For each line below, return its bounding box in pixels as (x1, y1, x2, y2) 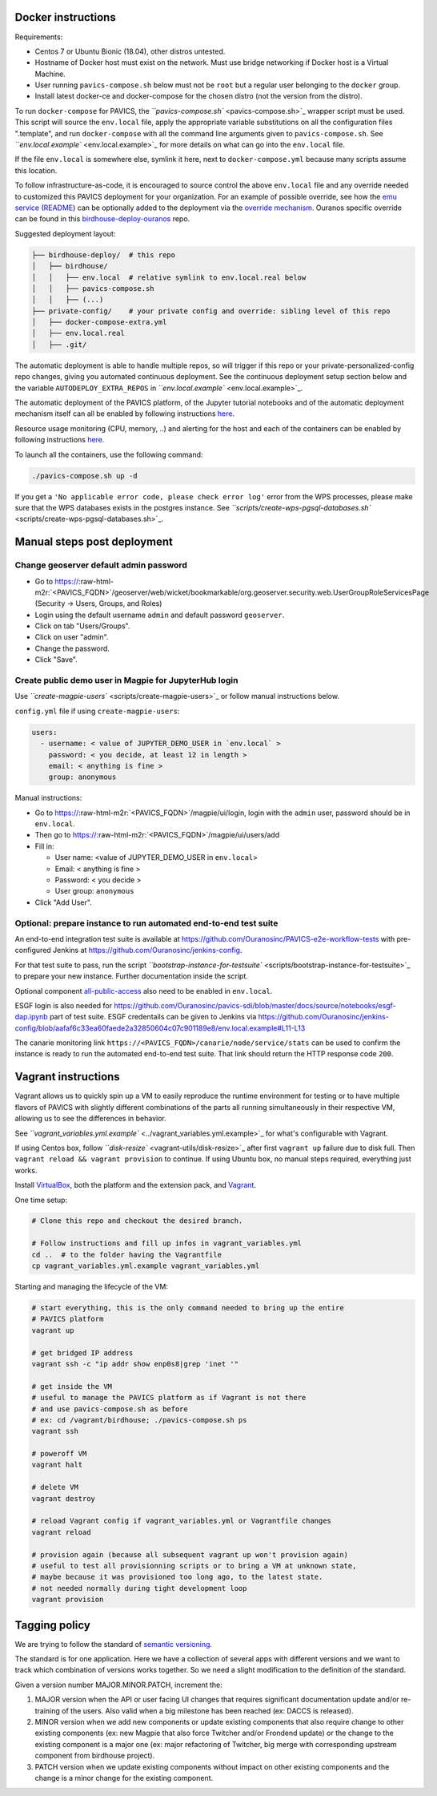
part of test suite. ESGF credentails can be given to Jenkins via (49, 1012, 257, 1022)
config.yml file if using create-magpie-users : (14, 706, 180, 716)
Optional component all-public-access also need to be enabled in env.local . (14, 986, 273, 995)
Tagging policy (14, 1618, 91, 1632)
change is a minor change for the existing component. (34, 1773, 214, 1782)
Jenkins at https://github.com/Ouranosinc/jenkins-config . (52, 946, 243, 955)
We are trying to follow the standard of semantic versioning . (14, 1639, 212, 1649)
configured (14, 946, 51, 955)
